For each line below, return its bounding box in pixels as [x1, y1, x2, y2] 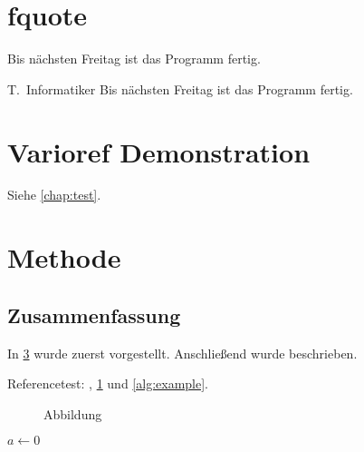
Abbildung [43, 404, 102, 423]
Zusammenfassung [7, 300, 181, 329]
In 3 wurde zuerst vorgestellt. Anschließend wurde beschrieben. [7, 343, 358, 362]
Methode [7, 239, 121, 276]
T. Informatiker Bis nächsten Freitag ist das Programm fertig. [7, 79, 353, 98]
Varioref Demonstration [7, 133, 311, 170]
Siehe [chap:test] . [7, 185, 101, 204]
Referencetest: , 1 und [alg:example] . [7, 374, 208, 393]
